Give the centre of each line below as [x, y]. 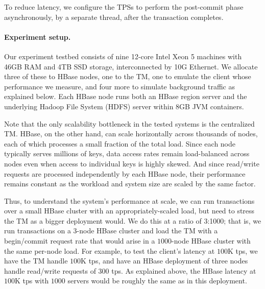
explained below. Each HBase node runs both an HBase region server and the [126, 96]
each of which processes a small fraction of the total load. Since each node [120, 143]
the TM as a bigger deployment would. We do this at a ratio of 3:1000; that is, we [133, 220]
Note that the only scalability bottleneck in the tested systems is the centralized [129, 123]
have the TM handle [36, 261]
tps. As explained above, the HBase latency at [184, 270]
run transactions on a [38, 231]
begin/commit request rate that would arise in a [80, 241]
